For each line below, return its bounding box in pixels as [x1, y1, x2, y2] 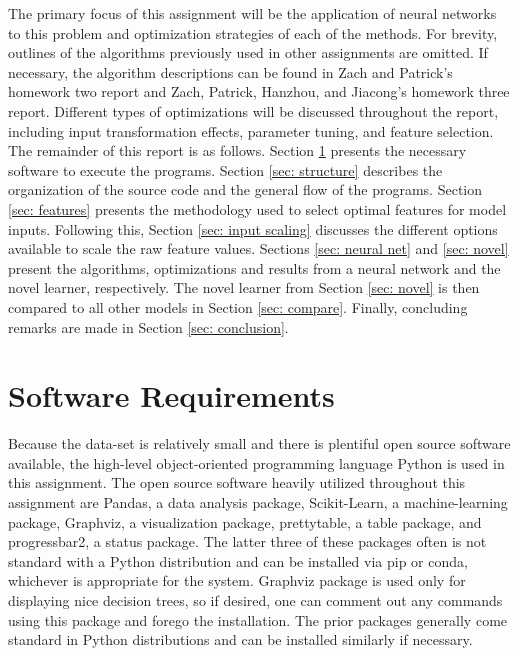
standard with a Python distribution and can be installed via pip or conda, [8, 550, 468, 571]
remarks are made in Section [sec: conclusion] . [8, 316, 289, 337]
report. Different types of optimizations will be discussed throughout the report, [8, 100, 499, 121]
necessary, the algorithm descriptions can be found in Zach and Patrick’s [8, 61, 453, 82]
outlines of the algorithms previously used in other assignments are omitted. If [8, 42, 488, 63]
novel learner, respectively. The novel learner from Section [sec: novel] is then [8, 277, 480, 298]
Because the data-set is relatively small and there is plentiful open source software [8, 433, 511, 454]
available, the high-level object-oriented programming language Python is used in [8, 452, 505, 473]
